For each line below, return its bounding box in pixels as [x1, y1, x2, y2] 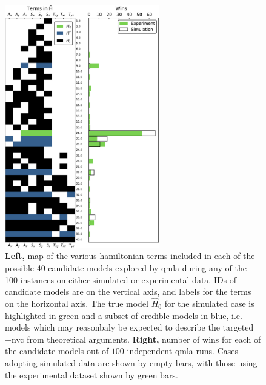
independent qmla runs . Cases [127, 344, 238, 357]
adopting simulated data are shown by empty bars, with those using [5, 356, 258, 369]
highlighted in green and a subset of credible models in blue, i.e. [5, 309, 242, 321]
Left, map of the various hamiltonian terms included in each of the [5, 249, 255, 262]
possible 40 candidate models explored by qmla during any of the [5, 261, 247, 274]
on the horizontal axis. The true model [5, 297, 148, 309]
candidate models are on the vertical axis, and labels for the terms [5, 285, 251, 298]
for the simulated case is [164, 297, 254, 309]
